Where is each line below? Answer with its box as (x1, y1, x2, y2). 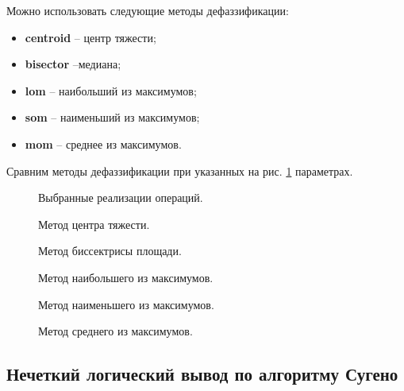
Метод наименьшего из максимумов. (38, 296, 214, 312)
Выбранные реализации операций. (38, 189, 203, 206)
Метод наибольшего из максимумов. (38, 269, 214, 285)
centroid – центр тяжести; (25, 29, 156, 45)
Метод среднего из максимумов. (38, 323, 193, 339)
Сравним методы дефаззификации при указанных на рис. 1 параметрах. (6, 162, 353, 179)
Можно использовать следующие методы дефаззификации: (6, 2, 289, 18)
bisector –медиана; (25, 56, 121, 72)
